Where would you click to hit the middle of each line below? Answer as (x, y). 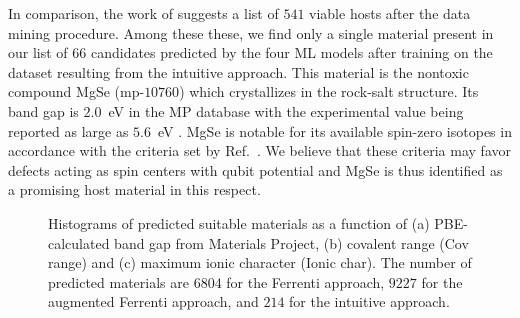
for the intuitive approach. (369, 301)
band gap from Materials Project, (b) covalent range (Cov (291, 242)
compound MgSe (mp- (76, 91)
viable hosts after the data (390, 13)
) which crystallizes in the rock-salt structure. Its (329, 91)
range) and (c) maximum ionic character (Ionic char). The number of (260, 262)
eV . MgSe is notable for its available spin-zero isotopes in (334, 130)
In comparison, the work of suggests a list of (143, 13)
